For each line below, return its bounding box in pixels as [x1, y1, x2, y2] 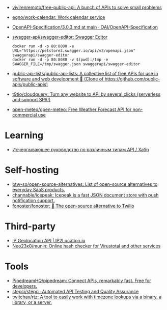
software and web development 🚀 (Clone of [12, 76, 104, 82]
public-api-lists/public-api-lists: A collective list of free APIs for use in [12, 71, 158, 76]
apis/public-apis [12, 81, 46, 87]
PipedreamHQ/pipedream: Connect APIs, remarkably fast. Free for [12, 277, 151, 284]
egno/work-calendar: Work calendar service [12, 14, 105, 20]
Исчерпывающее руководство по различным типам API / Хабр [12, 146, 149, 152]
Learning [5, 130, 44, 142]
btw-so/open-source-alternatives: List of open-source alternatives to [12, 181, 158, 187]
